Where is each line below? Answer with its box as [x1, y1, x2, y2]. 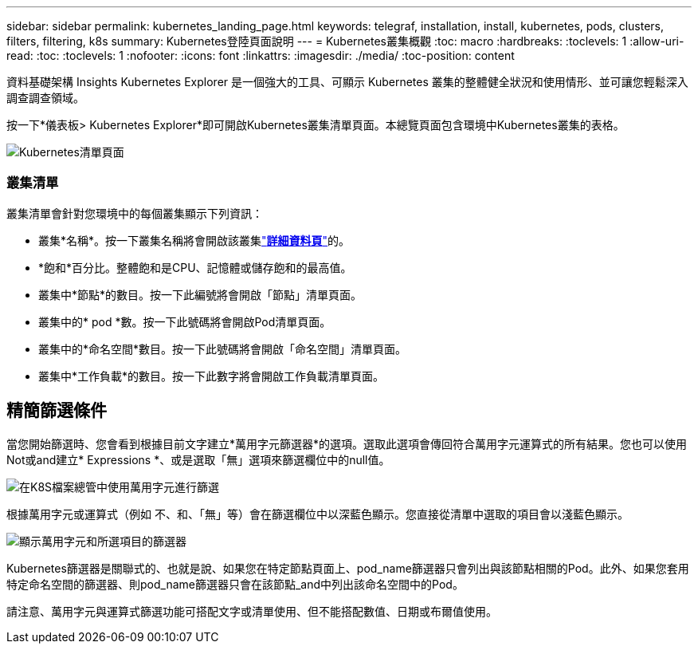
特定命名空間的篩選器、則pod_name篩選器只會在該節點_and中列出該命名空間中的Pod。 [6, 577, 464, 591]
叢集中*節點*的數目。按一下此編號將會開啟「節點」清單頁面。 [38, 287, 363, 301]
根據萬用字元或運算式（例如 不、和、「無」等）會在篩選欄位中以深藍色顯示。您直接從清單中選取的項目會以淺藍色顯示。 [6, 506, 629, 521]
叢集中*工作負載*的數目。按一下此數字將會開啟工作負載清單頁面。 [38, 368, 385, 383]
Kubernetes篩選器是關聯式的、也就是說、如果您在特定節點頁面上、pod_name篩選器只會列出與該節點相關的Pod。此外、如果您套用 [6, 561, 689, 575]
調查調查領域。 [6, 91, 84, 104]
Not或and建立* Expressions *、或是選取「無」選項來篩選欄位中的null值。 [6, 452, 390, 467]
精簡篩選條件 [6, 400, 107, 421]
